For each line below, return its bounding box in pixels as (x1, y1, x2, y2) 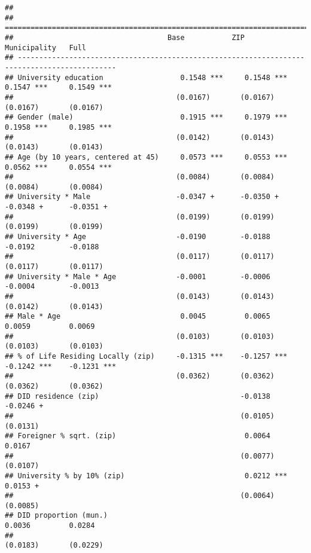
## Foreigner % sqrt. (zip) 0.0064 (5, 432, 270, 441)
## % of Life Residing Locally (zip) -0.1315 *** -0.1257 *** (5, 352, 288, 360)
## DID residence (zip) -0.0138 (5, 392, 270, 401)
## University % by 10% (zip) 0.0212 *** (5, 471, 288, 480)
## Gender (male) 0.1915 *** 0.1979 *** (5, 113, 288, 122)
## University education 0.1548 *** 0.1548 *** (5, 73, 288, 82)
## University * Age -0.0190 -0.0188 (5, 233, 270, 242)
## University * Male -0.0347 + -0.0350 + (5, 193, 279, 201)
